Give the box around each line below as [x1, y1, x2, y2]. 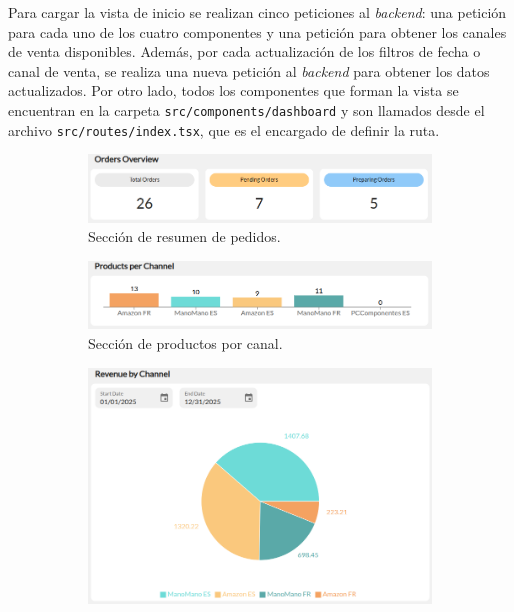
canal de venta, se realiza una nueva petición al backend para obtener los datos [8, 60, 490, 81]
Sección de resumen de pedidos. [88, 226, 281, 247]
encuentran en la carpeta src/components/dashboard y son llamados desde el [8, 99, 485, 120]
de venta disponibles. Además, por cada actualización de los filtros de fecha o [8, 41, 481, 62]
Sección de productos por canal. [88, 333, 283, 354]
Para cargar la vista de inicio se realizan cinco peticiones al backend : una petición [8, 2, 507, 22]
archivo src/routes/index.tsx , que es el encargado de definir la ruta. [8, 119, 440, 140]
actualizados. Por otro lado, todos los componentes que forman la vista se [8, 80, 459, 101]
